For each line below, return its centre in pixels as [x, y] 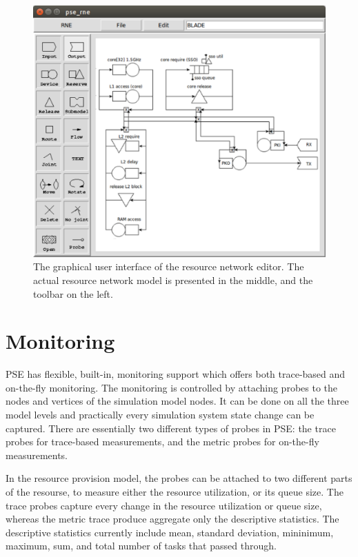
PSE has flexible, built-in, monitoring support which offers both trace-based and [176, 374]
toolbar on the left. [73, 293]
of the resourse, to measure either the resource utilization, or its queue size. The [175, 492]
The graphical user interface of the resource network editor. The [169, 266]
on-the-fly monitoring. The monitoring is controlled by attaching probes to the [172, 387]
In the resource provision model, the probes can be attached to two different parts [179, 478]
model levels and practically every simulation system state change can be [160, 415]
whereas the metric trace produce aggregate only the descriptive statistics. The [172, 519]
